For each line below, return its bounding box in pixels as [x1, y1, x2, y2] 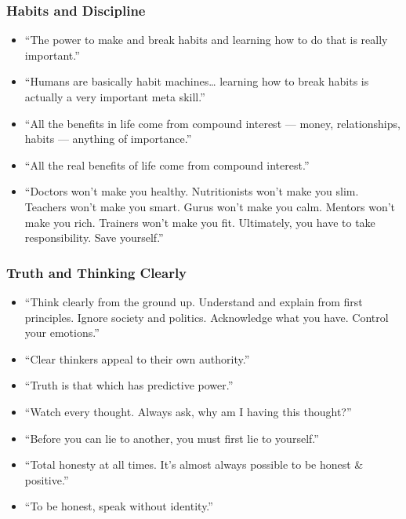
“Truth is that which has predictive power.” [24, 377, 234, 393]
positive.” [24, 471, 69, 488]
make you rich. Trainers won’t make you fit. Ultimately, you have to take [24, 214, 375, 230]
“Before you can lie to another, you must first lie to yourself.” [24, 429, 319, 446]
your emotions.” [24, 324, 100, 341]
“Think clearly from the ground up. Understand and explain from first [24, 293, 363, 309]
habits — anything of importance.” [24, 130, 192, 147]
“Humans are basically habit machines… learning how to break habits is [24, 73, 369, 90]
